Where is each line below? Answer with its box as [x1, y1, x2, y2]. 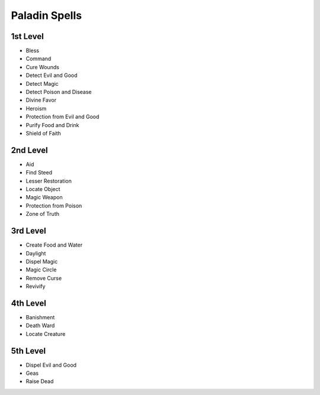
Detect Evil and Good [25, 72, 78, 79]
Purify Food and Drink [25, 121, 79, 128]
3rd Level [11, 226, 47, 236]
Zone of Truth [25, 211, 59, 218]
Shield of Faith [25, 129, 62, 137]
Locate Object [25, 186, 60, 193]
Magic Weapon [25, 194, 63, 201]
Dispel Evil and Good [25, 361, 77, 368]
